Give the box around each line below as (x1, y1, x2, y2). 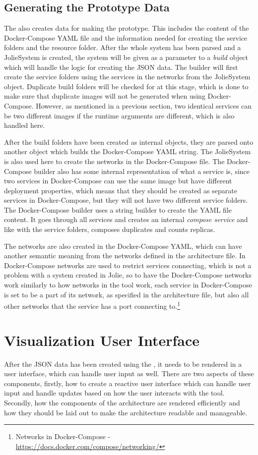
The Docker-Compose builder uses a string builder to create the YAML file (4, 204, 232, 215)
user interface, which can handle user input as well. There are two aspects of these (4, 368, 254, 379)
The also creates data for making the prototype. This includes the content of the (4, 23, 249, 33)
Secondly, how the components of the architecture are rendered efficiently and (4, 397, 240, 407)
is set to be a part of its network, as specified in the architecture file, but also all (4, 289, 249, 299)
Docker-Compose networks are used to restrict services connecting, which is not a (4, 260, 252, 270)
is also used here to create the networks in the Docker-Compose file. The (4, 156, 225, 166)
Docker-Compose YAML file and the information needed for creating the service (4, 32, 248, 43)
